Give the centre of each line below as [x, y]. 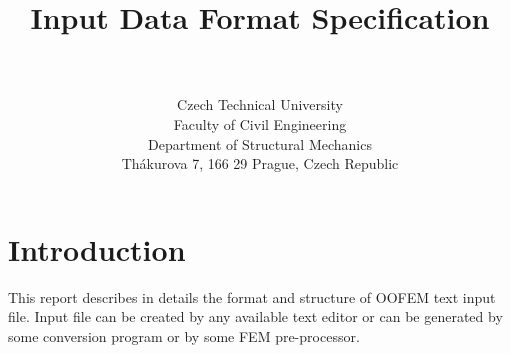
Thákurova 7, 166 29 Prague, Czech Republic [260, 163]
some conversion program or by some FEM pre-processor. [184, 335]
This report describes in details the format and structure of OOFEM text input [252, 296]
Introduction [97, 248]
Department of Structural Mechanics [259, 143]
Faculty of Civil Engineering [260, 123]
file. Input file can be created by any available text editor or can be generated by [255, 316]
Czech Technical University [260, 104]
